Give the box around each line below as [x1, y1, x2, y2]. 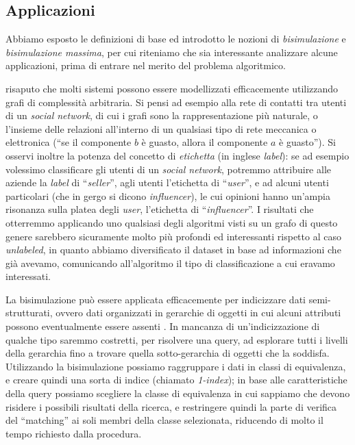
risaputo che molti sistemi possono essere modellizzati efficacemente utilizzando [5, 81, 339, 95]
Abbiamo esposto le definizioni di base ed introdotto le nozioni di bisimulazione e [5, 31, 346, 46]
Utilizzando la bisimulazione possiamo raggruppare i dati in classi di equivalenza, [5, 359, 346, 373]
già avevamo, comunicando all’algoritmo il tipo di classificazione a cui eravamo [5, 255, 335, 270]
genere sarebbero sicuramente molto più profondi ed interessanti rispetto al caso [5, 229, 341, 243]
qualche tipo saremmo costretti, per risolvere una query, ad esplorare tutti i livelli [5, 332, 348, 346]
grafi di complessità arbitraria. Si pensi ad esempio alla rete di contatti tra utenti [5, 94, 347, 109]
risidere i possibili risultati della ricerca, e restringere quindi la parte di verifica [5, 399, 337, 414]
